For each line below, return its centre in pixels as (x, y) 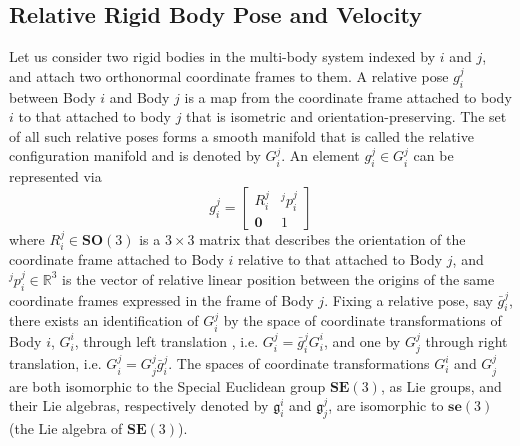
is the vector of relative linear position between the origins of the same (278, 278)
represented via (55, 176)
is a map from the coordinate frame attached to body (348, 96)
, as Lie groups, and (441, 385)
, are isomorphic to (386, 405)
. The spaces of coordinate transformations (299, 363)
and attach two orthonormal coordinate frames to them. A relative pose (229, 75)
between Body (52, 96)
